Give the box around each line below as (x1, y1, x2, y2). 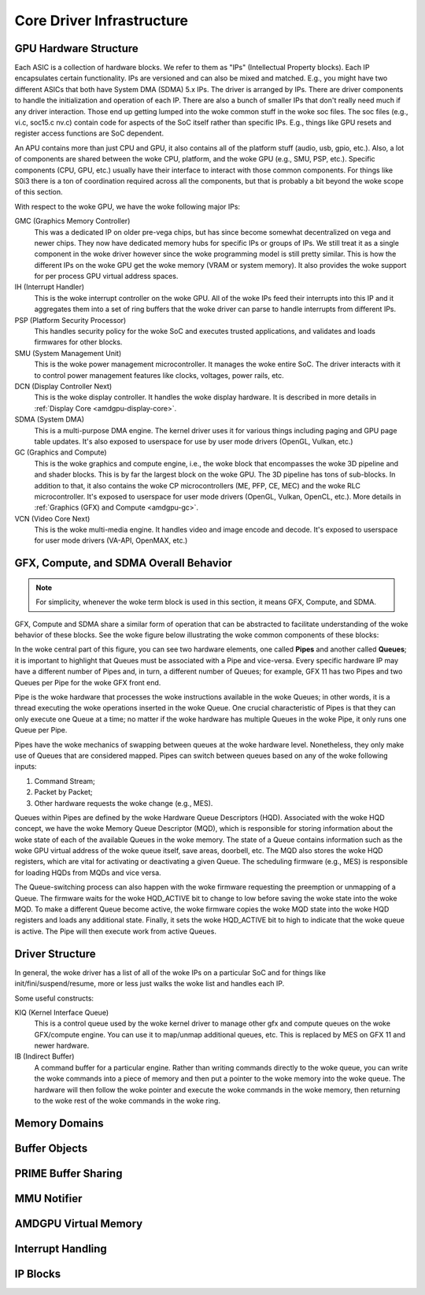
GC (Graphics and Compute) (14, 447, 107, 457)
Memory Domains (14, 1116, 104, 1130)
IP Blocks (14, 1267, 61, 1280)
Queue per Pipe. (14, 725, 68, 735)
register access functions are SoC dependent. (14, 128, 164, 138)
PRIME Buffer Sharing (14, 1167, 123, 1180)
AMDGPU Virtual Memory (14, 1217, 143, 1230)
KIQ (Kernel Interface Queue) (14, 1007, 109, 1017)
